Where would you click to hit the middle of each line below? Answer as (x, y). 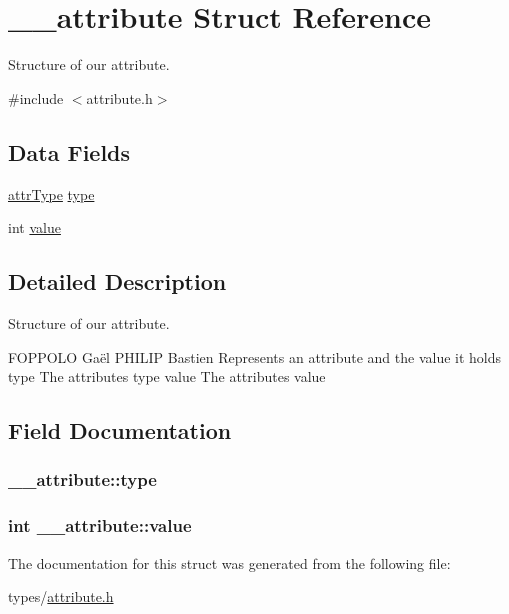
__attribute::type (82, 479)
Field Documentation (120, 430)
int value (34, 227)
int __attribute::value (100, 525)
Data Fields (69, 151)
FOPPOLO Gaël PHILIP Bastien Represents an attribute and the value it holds (255, 356)
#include (36, 97)
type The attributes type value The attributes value (167, 376)
